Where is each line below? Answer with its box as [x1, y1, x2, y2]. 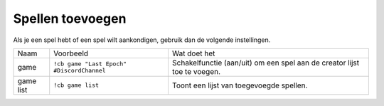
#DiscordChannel [53, 66, 106, 74]
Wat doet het [171, 48, 215, 58]
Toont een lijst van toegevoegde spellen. [171, 80, 308, 90]
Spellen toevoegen [13, 11, 127, 26]
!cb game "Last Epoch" [53, 60, 127, 68]
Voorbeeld [53, 48, 89, 58]
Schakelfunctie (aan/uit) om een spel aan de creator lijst [171, 58, 359, 68]
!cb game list [53, 82, 100, 89]
